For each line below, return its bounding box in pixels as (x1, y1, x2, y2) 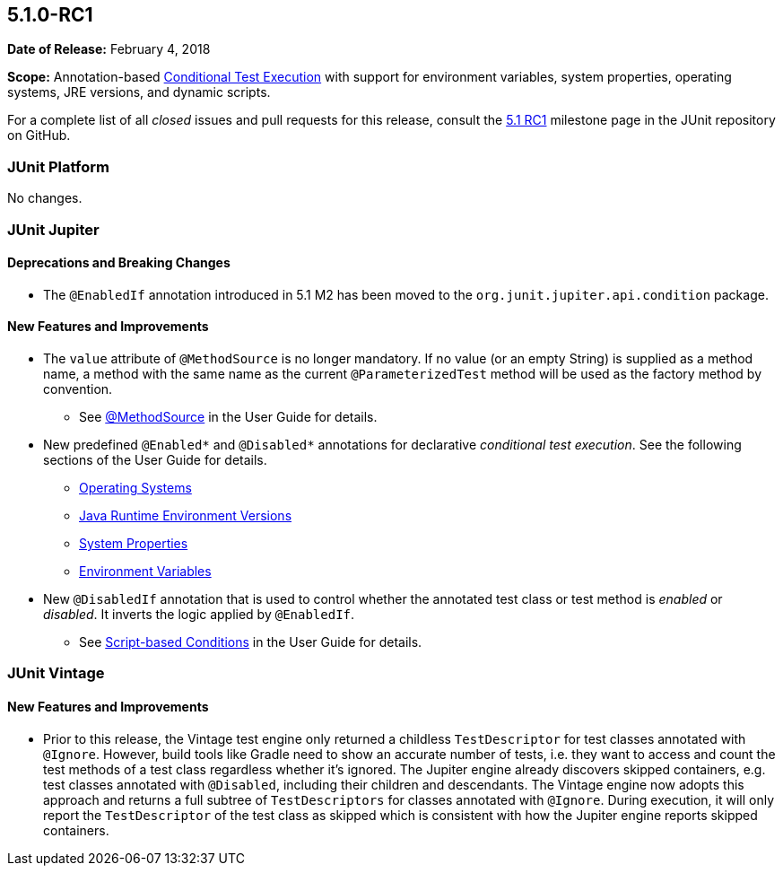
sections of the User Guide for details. (43, 451, 267, 467)
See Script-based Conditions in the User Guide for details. (79, 633, 422, 650)
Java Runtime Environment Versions (79, 507, 292, 523)
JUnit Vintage (7, 664, 105, 683)
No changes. (7, 190, 83, 206)
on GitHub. (7, 127, 71, 144)
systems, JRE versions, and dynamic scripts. (7, 84, 271, 100)
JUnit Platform (7, 157, 109, 176)
